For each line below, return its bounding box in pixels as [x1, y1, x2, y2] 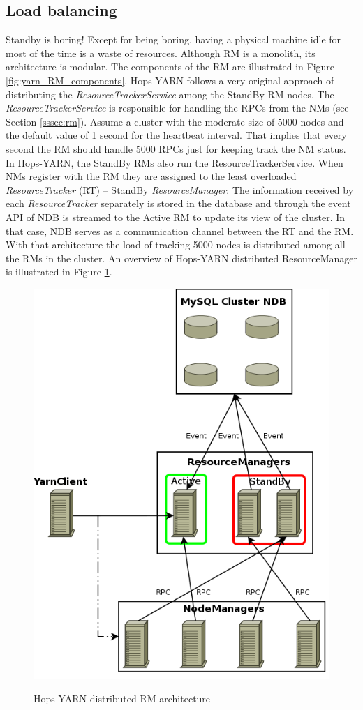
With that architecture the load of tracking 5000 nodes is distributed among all [6, 237, 346, 252]
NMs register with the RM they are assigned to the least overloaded [6, 169, 297, 183]
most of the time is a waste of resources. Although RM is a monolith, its [6, 45, 316, 60]
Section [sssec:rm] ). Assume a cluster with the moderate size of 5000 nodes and [6, 114, 344, 128]
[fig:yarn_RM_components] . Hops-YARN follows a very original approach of [6, 73, 334, 87]
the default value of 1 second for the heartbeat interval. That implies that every [6, 128, 347, 142]
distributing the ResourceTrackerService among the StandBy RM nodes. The [6, 86, 334, 101]
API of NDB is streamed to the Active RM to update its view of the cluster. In [6, 209, 346, 224]
